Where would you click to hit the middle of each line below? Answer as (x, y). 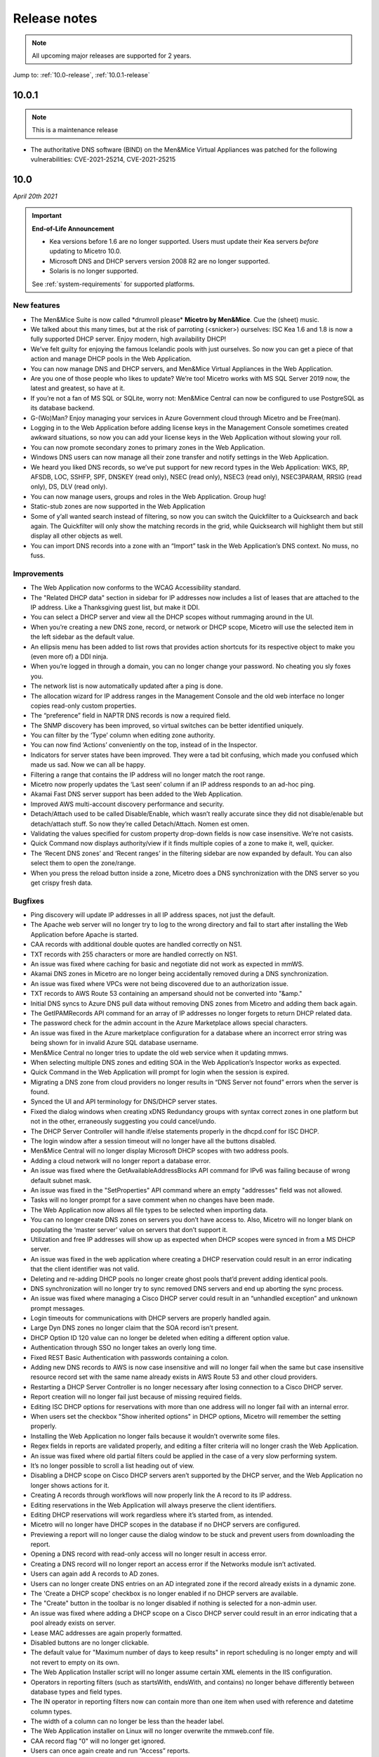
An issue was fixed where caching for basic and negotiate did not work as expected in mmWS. (167, 964)
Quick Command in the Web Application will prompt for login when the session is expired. (160, 1072)
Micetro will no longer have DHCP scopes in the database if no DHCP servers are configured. (166, 1524)
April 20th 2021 (35, 196)
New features (36, 306)
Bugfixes (29, 901)
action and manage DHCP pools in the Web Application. (111, 359)
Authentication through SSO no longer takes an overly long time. (124, 1348)
